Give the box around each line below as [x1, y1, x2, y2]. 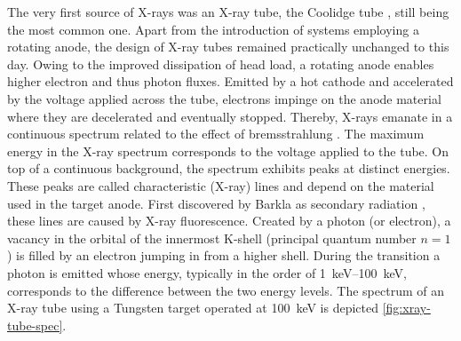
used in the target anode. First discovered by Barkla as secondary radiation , [7, 194, 425, 212]
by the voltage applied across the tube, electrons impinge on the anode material [7, 89, 441, 107]
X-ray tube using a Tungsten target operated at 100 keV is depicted [7, 298, 379, 317]
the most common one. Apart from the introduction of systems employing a [7, 20, 419, 38]
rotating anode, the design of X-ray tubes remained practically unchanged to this [7, 37, 449, 56]
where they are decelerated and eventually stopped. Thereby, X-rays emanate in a [7, 107, 453, 125]
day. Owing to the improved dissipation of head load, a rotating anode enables [7, 54, 434, 73]
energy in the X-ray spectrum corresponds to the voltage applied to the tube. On [7, 141, 449, 160]
